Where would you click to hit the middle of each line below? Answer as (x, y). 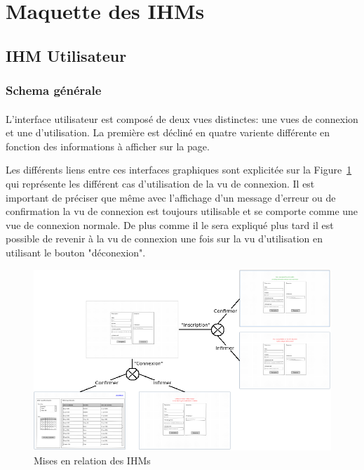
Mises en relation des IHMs (92, 460)
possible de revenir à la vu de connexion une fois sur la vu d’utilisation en (164, 239)
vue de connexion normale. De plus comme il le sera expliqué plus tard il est (170, 224)
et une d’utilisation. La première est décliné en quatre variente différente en (168, 132)
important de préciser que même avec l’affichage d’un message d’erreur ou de (171, 197)
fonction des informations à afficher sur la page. (108, 146)
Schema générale (54, 90)
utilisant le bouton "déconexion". (76, 252)
